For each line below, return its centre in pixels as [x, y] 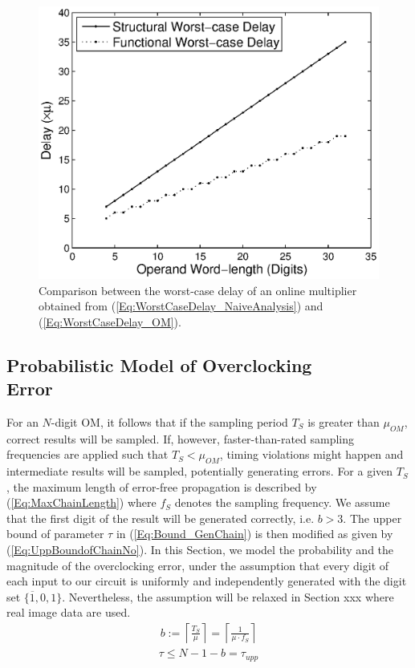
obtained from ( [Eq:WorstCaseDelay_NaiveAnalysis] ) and [181, 306]
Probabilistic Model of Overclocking [159, 364]
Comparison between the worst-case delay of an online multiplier [198, 290]
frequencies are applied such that [87, 454]
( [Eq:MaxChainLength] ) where [81, 502]
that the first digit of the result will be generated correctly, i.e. [161, 518]
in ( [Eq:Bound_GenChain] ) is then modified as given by [254, 534]
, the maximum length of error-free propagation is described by [162, 486]
